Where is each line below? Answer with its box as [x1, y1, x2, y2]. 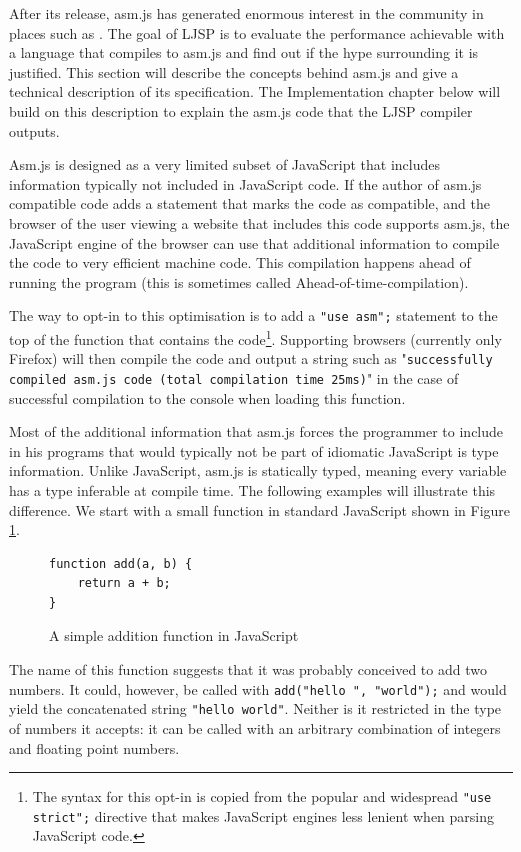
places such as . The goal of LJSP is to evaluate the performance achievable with [9, 22, 505, 43]
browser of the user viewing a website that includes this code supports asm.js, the [9, 212, 510, 233]
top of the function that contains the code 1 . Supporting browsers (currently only [9, 325, 502, 349]
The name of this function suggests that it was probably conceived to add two [9, 659, 487, 680]
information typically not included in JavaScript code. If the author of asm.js [9, 173, 482, 194]
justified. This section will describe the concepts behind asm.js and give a [9, 61, 459, 82]
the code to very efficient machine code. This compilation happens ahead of [9, 252, 471, 273]
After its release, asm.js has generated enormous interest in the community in [9, 3, 484, 23]
